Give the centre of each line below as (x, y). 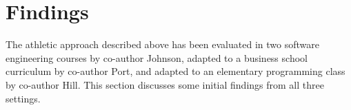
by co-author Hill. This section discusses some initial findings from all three (165, 84)
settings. (23, 98)
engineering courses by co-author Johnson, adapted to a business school (157, 57)
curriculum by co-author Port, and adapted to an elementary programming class (175, 71)
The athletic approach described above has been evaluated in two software (162, 44)
